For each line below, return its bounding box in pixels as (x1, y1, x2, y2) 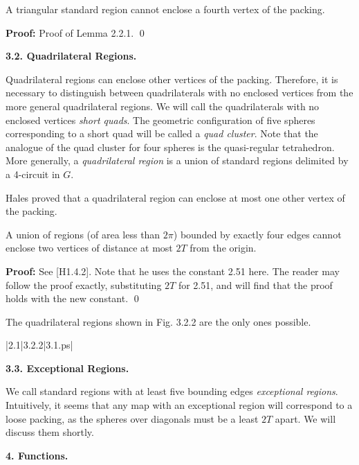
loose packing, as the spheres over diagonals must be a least (6, 411, 259, 425)
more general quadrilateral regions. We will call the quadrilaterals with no (6, 98, 320, 113)
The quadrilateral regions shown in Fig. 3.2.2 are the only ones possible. (6, 314, 311, 328)
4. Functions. (6, 448, 68, 462)
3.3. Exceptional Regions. (6, 360, 129, 375)
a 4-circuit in (6, 166, 60, 181)
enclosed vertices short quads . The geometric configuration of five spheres (6, 112, 315, 127)
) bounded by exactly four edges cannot (173, 227, 342, 241)
